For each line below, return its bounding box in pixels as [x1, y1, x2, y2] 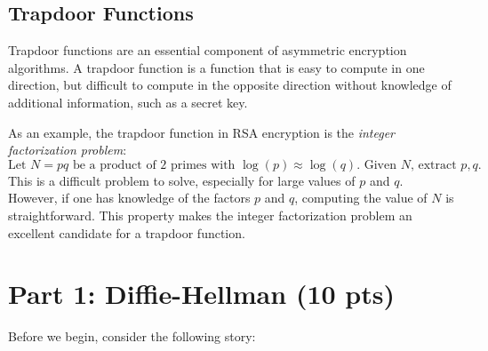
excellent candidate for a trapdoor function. [8, 223, 245, 242]
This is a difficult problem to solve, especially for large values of [8, 171, 356, 189]
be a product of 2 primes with [72, 158, 236, 172]
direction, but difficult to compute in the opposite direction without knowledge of [8, 76, 452, 94]
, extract [410, 158, 457, 172]
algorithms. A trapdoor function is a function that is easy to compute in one [8, 58, 425, 76]
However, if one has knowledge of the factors [8, 188, 251, 207]
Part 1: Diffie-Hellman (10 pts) [8, 275, 395, 312]
